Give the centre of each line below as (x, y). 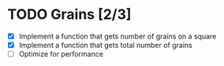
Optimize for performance (61, 54)
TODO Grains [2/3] (69, 15)
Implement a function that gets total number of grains (105, 45)
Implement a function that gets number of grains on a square (118, 36)
